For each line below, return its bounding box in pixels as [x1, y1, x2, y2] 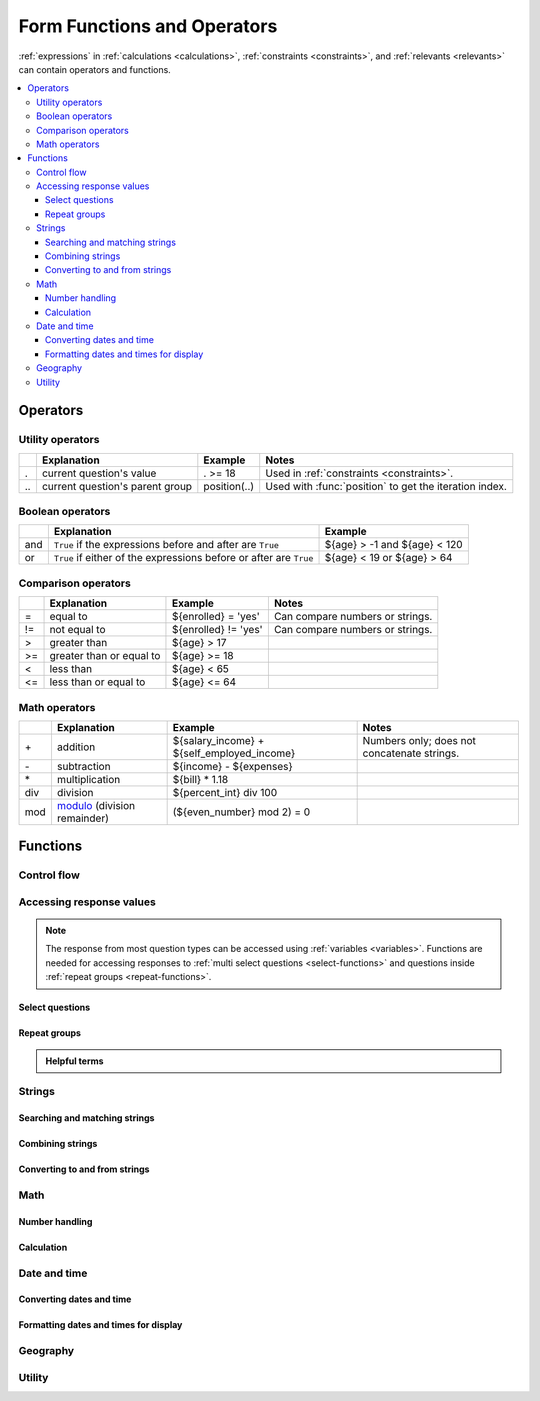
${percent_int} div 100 [172, 785, 278, 799]
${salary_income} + [172, 733, 265, 747]
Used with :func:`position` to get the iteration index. [265, 479, 507, 493]
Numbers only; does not [362, 733, 477, 747]
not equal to [49, 623, 106, 637]
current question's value [41, 466, 157, 480]
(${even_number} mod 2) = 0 [172, 805, 311, 819]
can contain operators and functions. [18, 63, 172, 75]
